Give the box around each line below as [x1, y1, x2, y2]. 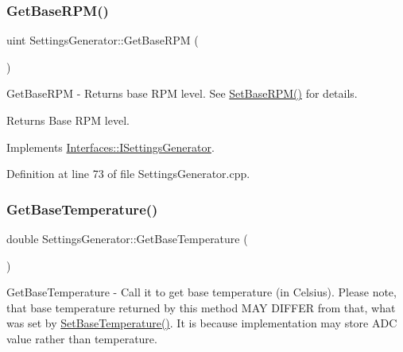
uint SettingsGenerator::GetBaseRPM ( [6, 32, 199, 48]
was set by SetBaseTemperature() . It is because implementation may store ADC [6, 315, 397, 331]
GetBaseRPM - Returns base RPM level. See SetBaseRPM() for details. [6, 85, 358, 102]
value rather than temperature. [6, 330, 157, 346]
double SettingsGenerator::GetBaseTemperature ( [6, 230, 248, 246]
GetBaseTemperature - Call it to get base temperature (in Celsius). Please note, [6, 284, 397, 300]
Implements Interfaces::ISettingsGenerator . [6, 138, 215, 155]
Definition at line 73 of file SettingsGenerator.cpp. [6, 165, 250, 182]
